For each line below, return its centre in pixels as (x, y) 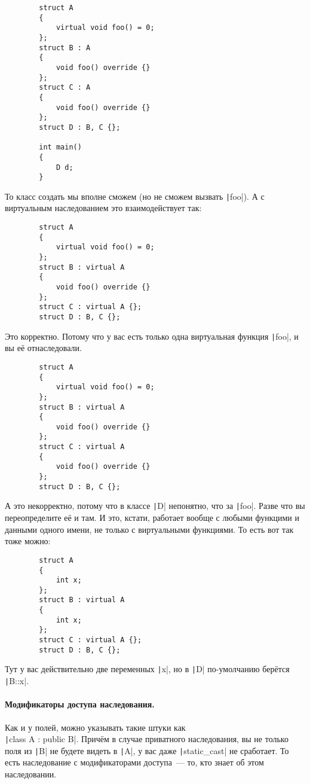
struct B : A (65, 48)
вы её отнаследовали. (43, 348)
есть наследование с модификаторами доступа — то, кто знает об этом (134, 762)
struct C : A (65, 88)
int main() (60, 147)
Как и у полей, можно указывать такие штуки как (95, 727)
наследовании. (31, 774)
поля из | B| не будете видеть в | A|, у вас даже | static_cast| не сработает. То (147, 750)
